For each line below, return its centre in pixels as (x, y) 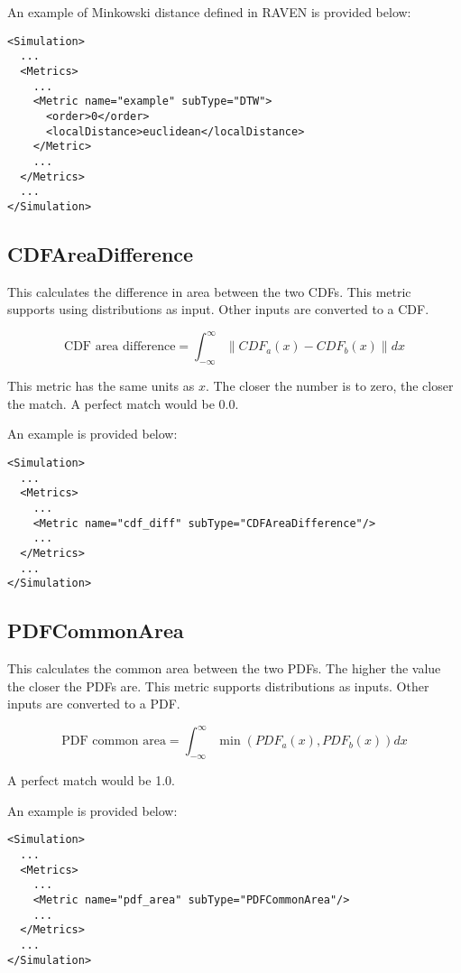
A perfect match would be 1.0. (91, 780)
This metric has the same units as (101, 386)
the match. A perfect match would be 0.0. (123, 403)
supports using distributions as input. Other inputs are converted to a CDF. (218, 309)
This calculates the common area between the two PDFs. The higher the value (224, 668)
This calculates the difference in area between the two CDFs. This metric (209, 291)
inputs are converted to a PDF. (94, 704)
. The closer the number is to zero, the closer (329, 386)
